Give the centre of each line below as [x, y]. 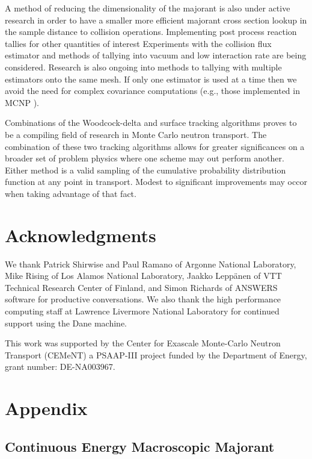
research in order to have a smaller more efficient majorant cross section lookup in [156, 20]
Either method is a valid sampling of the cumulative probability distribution [145, 170]
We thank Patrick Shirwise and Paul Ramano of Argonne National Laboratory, [151, 264]
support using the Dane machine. [66, 323]
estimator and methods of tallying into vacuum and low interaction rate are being [156, 55]
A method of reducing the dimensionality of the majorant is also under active [148, 8]
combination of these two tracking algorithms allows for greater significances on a [155, 146]
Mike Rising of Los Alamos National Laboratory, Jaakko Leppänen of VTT [143, 276]
